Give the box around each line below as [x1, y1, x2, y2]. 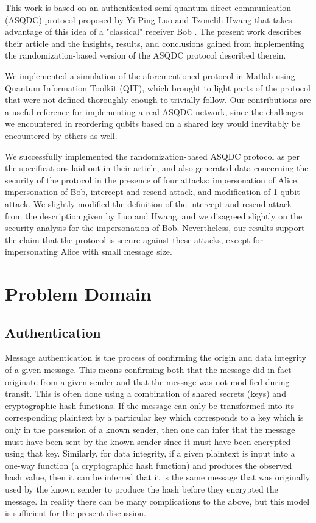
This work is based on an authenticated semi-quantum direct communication [5, 1, 292, 13]
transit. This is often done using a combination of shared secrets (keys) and [5, 387, 286, 400]
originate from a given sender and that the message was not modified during [5, 375, 290, 388]
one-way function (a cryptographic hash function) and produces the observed [5, 458, 292, 471]
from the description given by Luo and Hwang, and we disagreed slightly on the [5, 209, 303, 222]
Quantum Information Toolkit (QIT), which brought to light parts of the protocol [5, 81, 311, 94]
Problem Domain [5, 281, 152, 306]
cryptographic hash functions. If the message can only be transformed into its [5, 399, 295, 411]
